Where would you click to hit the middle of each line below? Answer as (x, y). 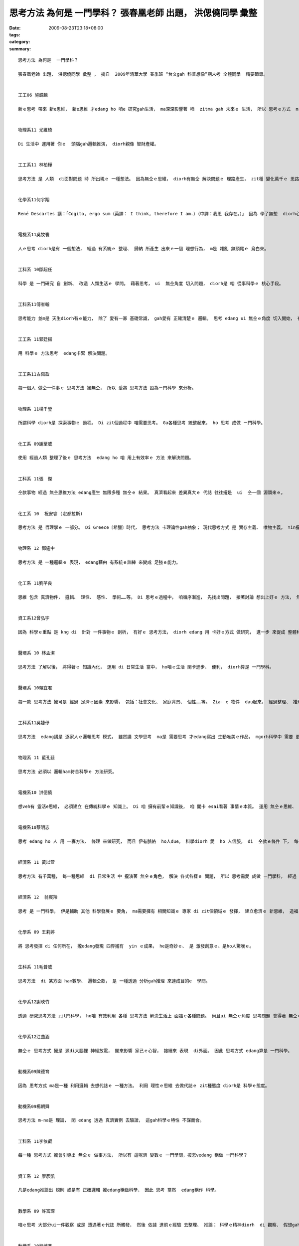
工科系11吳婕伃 (34, 723)
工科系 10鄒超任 (35, 269)
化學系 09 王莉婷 (36, 932)
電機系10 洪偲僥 (35, 793)
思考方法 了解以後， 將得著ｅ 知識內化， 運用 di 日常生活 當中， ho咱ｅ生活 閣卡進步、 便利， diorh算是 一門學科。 (146, 667)
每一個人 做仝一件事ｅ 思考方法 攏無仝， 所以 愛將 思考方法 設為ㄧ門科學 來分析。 (107, 388)
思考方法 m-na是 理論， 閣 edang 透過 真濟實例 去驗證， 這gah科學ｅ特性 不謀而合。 (111, 1120)
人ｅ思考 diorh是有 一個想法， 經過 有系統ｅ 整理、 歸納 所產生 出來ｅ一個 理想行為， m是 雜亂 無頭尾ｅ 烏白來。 (144, 248)
